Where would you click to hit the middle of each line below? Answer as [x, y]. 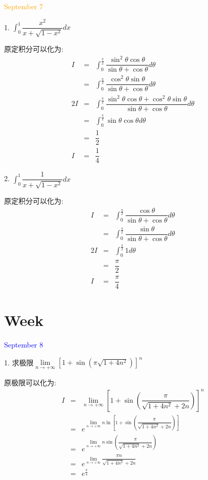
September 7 [24, 6]
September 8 [24, 345]
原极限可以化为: [30, 382]
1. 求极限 [19, 362]
